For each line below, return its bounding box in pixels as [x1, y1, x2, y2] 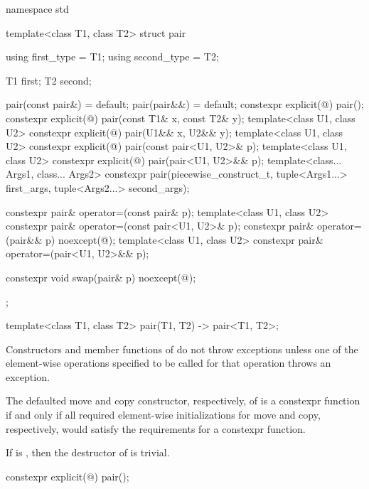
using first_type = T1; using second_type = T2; [6, 49, 219, 64]
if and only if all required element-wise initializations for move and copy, [6, 407, 321, 422]
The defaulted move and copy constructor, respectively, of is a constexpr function [6, 393, 360, 408]
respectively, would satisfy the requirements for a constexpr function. [6, 421, 306, 436]
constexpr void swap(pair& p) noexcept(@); [6, 269, 196, 284]
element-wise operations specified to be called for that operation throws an [6, 355, 331, 370]
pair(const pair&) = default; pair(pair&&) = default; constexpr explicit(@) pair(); [6, 97, 364, 112]
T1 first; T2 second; [6, 72, 92, 87]
